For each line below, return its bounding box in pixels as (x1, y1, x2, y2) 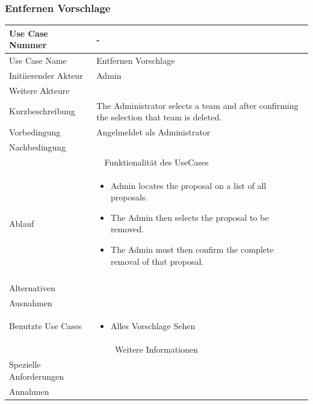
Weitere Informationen (115, 343, 198, 356)
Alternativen (9, 281, 55, 294)
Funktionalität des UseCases (104, 155, 209, 168)
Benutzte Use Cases (9, 320, 82, 332)
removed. (111, 223, 144, 235)
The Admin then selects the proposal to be (111, 211, 269, 223)
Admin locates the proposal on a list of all (111, 179, 267, 191)
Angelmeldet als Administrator (96, 126, 211, 138)
